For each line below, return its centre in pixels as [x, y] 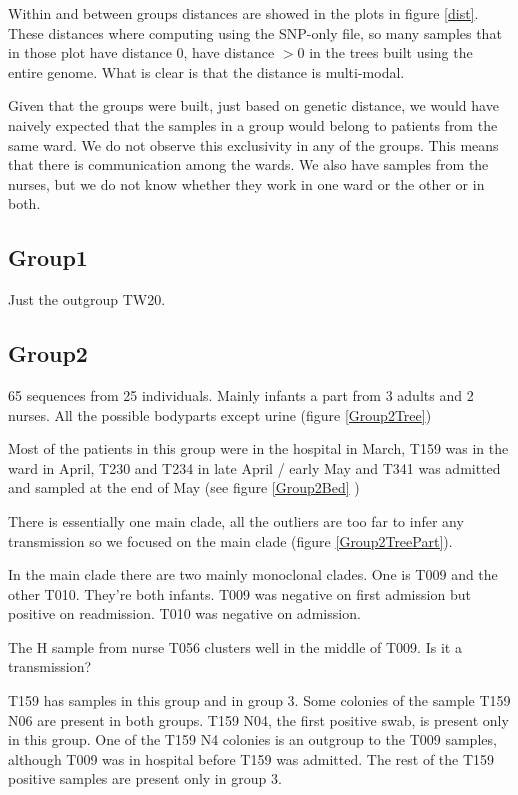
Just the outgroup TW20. [87, 299]
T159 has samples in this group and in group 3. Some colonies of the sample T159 [259, 700]
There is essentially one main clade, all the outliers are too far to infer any [236, 520]
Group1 [48, 257]
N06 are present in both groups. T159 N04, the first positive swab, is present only [258, 719]
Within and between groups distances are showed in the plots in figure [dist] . [243, 13]
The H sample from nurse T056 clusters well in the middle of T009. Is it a [235, 646]
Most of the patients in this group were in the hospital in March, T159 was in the [258, 448]
